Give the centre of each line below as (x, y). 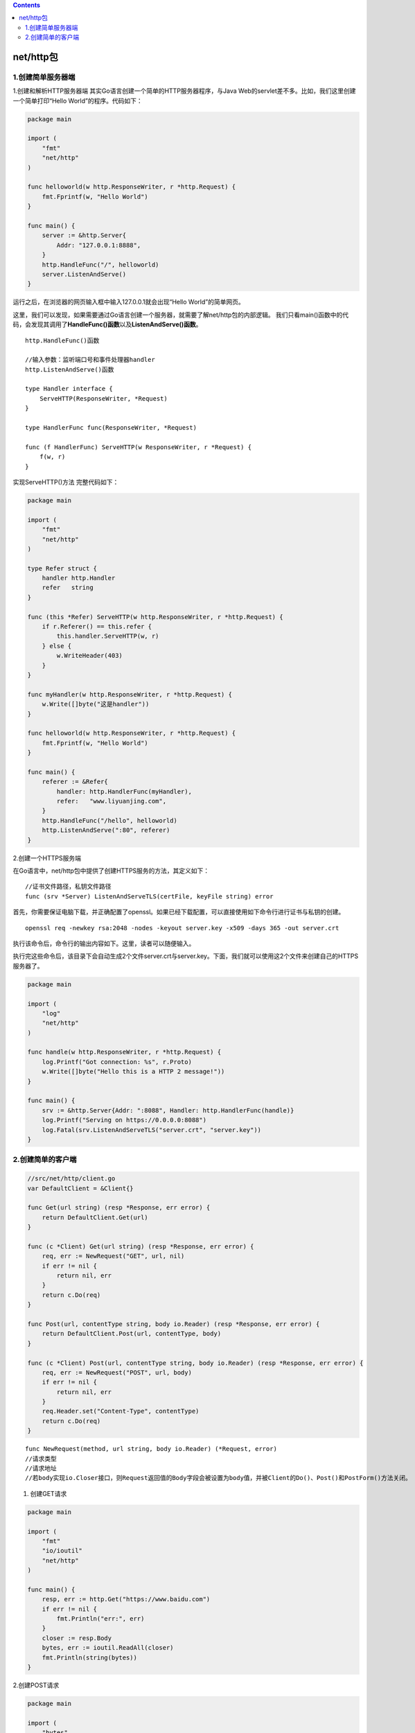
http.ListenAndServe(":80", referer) (106, 830)
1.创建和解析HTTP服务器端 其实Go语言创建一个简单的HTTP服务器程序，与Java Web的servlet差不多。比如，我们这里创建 (184, 91)
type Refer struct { (62, 568)
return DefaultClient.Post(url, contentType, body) (132, 1334)
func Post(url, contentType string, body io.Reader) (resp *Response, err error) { (174, 1324)
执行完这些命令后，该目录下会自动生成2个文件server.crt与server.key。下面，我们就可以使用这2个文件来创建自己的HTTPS (186, 956)
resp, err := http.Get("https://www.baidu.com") (126, 1599)
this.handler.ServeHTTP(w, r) (108, 636)
